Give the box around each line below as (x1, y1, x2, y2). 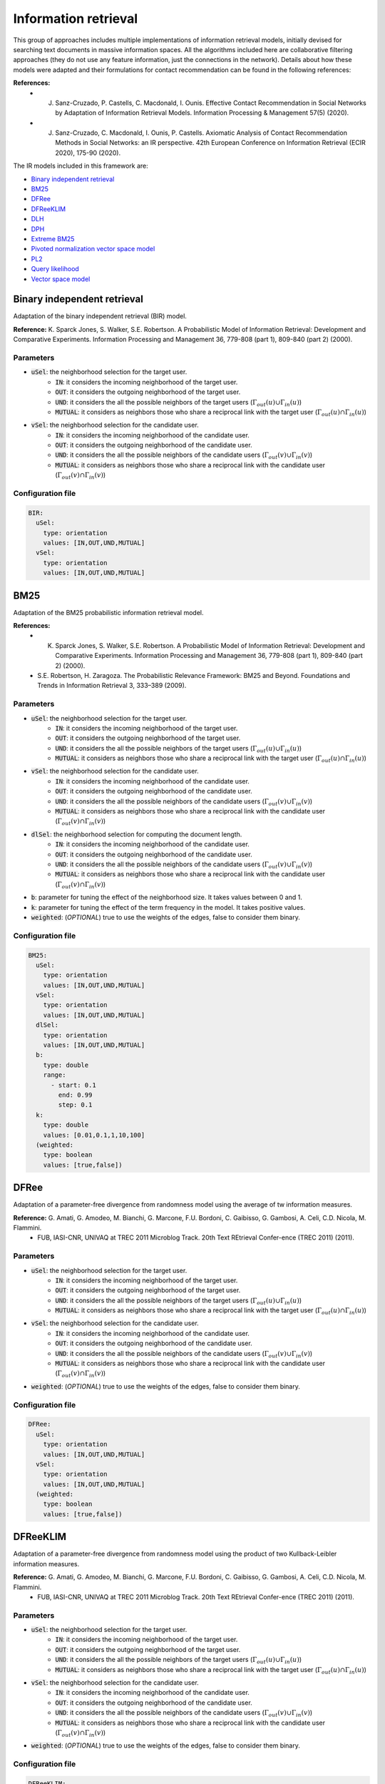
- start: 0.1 (51, 1081, 96, 1089)
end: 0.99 (58, 1090, 93, 1099)
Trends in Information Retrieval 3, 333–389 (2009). (37, 681, 187, 690)
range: (43, 1071, 66, 1079)
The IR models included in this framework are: (13, 161, 149, 171)
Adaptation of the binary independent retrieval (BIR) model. (13, 312, 187, 320)
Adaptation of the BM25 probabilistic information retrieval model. (13, 608, 204, 617)
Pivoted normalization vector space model (31, 245, 155, 253)
